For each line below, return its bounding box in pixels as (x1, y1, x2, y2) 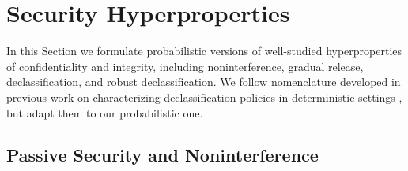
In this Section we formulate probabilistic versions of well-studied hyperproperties (6, 43, 402, 59)
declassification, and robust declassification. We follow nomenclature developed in (6, 73, 401, 90)
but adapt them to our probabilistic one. (6, 104, 203, 121)
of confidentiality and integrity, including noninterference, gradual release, (6, 58, 364, 74)
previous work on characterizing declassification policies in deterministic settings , (6, 88, 402, 105)
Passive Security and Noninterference (6, 143, 319, 167)
